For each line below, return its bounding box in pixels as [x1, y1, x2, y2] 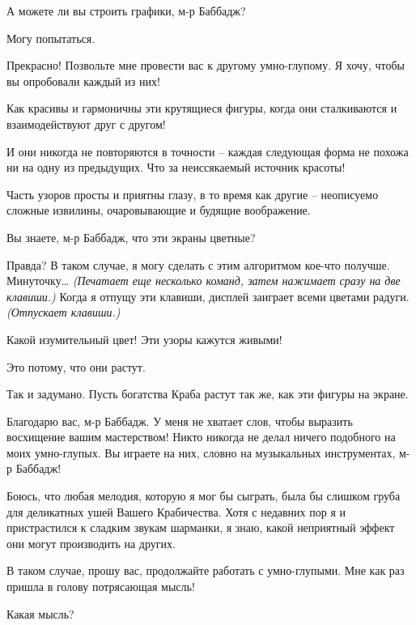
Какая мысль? [6, 605, 74, 622]
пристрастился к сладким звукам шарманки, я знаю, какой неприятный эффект [6, 519, 395, 536]
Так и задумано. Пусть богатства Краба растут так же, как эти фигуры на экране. [6, 385, 409, 402]
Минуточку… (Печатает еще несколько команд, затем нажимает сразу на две [6, 272, 401, 289]
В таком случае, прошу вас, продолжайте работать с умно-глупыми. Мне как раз [6, 562, 405, 579]
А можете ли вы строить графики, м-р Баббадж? [6, 2, 246, 19]
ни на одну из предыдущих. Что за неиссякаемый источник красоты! [6, 159, 346, 176]
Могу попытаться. [6, 29, 96, 46]
